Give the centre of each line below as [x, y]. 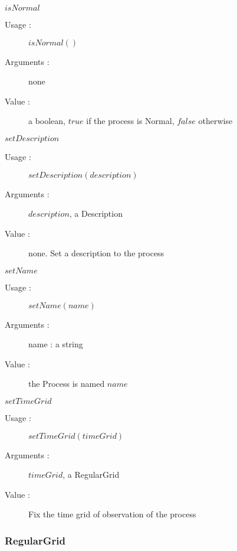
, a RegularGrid [91, 475]
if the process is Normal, [130, 121]
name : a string [56, 344]
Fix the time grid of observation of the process [112, 514]
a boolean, [47, 121]
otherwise [215, 121]
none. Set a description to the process [96, 253]
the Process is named [67, 384]
